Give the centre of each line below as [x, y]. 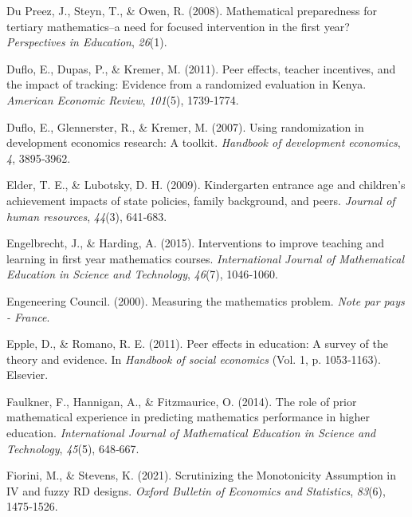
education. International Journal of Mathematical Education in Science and [191, 433]
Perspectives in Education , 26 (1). [87, 42]
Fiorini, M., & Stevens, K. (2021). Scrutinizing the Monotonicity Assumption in [202, 475]
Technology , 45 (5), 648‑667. [73, 448]
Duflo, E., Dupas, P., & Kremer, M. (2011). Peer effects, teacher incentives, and [201, 68]
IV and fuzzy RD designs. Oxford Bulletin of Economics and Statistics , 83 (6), [196, 490]
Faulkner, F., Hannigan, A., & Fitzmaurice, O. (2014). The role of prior [182, 401]
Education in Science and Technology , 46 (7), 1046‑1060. [142, 274]
